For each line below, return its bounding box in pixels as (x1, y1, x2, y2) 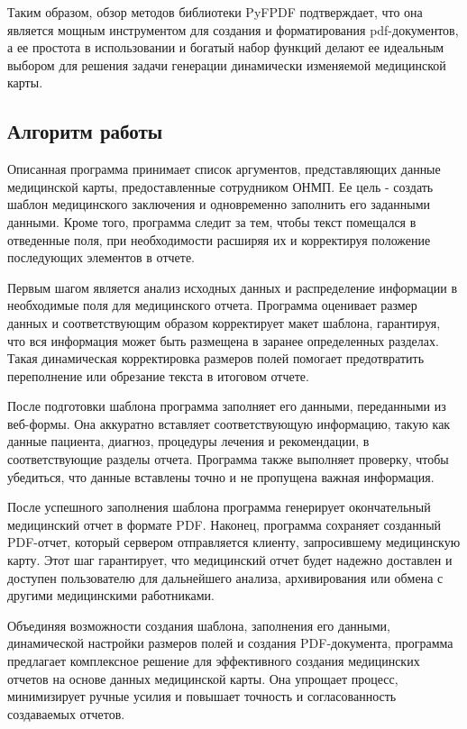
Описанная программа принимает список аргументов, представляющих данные (7, 159, 441, 178)
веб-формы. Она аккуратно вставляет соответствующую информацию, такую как (7, 414, 451, 433)
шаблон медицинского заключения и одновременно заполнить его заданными (7, 195, 431, 214)
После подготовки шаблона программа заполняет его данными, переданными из (7, 396, 446, 415)
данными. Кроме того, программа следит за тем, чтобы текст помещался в (7, 212, 417, 231)
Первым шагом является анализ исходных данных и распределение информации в (7, 278, 458, 296)
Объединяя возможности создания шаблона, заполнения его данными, (7, 615, 390, 634)
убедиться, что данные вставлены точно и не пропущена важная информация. (7, 467, 435, 486)
